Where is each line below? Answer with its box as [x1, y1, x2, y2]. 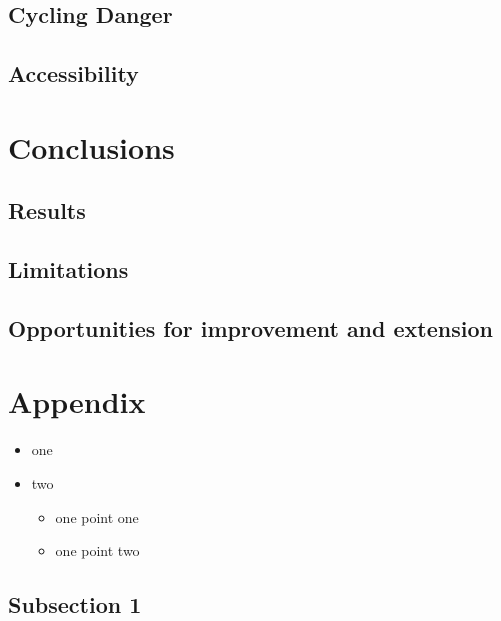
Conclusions [8, 126, 175, 167]
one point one [55, 506, 139, 527]
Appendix [8, 381, 146, 422]
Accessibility [8, 58, 139, 89]
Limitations [8, 254, 129, 285]
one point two [55, 540, 140, 561]
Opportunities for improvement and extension [8, 312, 493, 343]
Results [8, 195, 86, 226]
